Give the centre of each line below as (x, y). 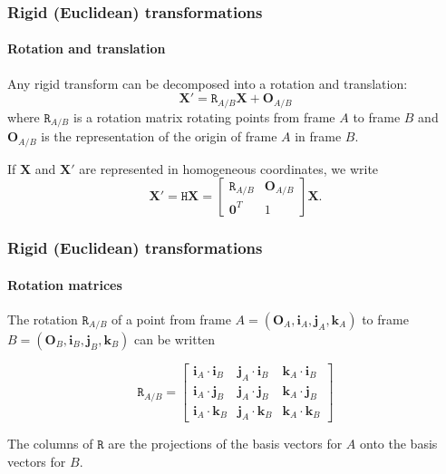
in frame (318, 136)
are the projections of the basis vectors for (225, 444)
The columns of (50, 444)
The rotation (43, 319)
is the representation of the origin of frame (159, 136)
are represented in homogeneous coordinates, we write (229, 168)
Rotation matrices (65, 284)
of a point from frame (171, 319)
